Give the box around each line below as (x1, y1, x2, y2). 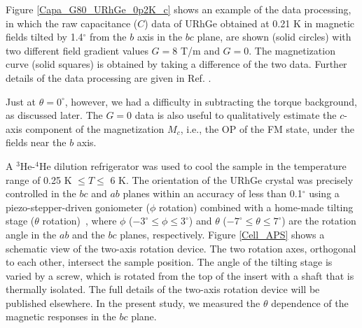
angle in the (6, 227, 57, 241)
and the (72, 227, 105, 241)
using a (309, 186, 340, 201)
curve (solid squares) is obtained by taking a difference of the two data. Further (6, 57, 347, 71)
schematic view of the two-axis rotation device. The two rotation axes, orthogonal (6, 241, 356, 255)
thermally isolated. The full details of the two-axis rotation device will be (6, 282, 320, 297)
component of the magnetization (25, 121, 165, 136)
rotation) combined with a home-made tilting (158, 199, 354, 214)
